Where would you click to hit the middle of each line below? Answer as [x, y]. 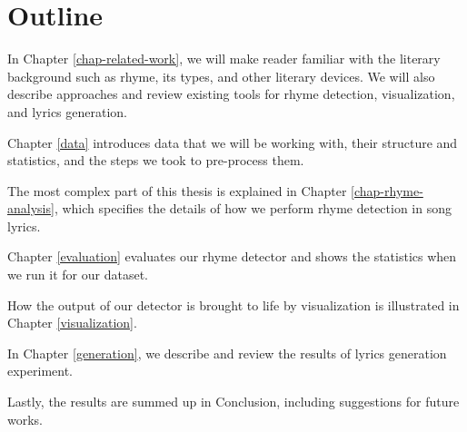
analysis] [31, 208]
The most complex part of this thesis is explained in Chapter [177, 190]
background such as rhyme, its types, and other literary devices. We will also [221, 76]
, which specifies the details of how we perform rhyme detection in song [253, 208]
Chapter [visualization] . [72, 323]
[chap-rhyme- [387, 190]
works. [25, 419]
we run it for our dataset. [78, 275]
